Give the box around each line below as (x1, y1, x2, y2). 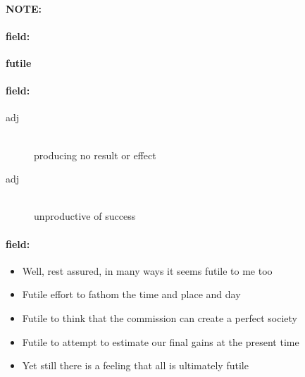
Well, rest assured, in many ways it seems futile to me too (22, 263, 273, 278)
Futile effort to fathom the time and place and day (22, 287, 241, 302)
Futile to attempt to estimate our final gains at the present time (22, 334, 299, 349)
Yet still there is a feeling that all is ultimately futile (22, 358, 249, 373)
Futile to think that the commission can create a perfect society (22, 310, 297, 325)
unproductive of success (34, 209, 136, 223)
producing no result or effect (34, 147, 156, 162)
